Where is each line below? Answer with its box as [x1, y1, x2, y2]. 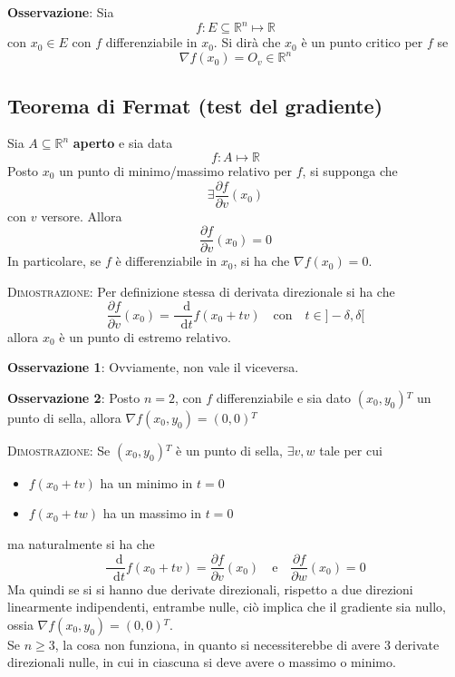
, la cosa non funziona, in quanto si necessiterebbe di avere [54, 634, 381, 653]
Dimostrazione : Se [7, 440, 111, 459]
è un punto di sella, [176, 440, 284, 459]
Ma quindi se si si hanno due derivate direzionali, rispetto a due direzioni [7, 579, 413, 598]
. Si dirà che [213, 33, 281, 52]
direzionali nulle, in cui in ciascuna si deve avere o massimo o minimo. [7, 652, 396, 672]
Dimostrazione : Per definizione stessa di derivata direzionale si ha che [7, 281, 395, 300]
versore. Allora [41, 206, 122, 225]
